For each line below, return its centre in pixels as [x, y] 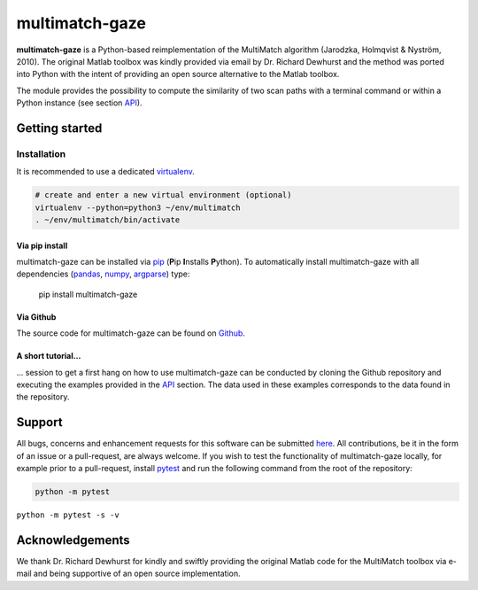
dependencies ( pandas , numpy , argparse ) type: [103, 274]
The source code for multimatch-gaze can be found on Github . [131, 333]
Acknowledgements [73, 540]
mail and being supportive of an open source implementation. [128, 574]
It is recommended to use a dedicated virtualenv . [105, 172]
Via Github [36, 317]
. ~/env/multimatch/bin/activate [108, 220]
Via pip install [42, 245]
